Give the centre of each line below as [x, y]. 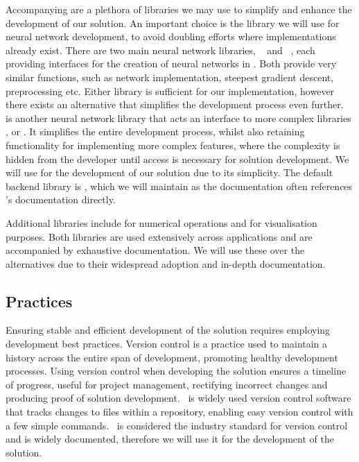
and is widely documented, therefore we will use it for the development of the [170, 439]
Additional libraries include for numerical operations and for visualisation [161, 222]
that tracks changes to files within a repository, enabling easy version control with [179, 412]
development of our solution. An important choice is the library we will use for [173, 23]
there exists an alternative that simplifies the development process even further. [175, 104]
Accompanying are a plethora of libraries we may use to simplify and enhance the [179, 9]
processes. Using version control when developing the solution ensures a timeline [176, 371]
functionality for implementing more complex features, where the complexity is [173, 145]
